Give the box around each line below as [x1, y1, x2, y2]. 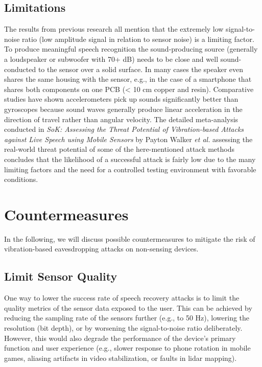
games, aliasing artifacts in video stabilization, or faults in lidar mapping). [4, 352, 237, 363]
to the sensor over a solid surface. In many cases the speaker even [38, 63, 244, 74]
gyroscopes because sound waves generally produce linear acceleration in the [4, 103, 243, 114]
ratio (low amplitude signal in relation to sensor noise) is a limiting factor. [22, 33, 254, 44]
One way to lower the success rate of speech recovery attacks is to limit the [4, 292, 240, 303]
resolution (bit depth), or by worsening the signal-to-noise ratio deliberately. [4, 323, 243, 333]
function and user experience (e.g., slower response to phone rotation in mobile [4, 342, 251, 353]
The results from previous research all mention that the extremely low [4, 24, 224, 34]
